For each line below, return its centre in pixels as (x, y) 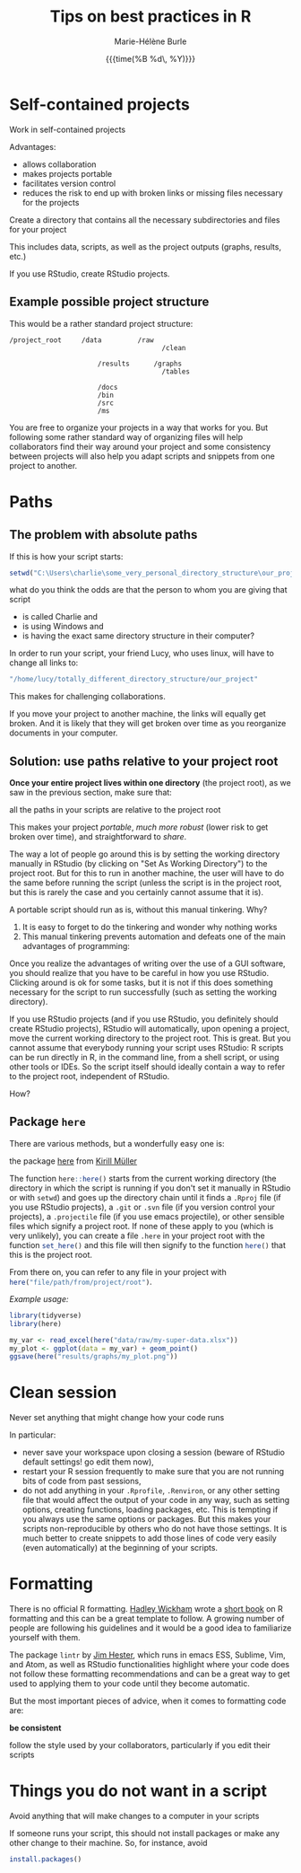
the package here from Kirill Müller (73, 1161)
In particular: (33, 1435)
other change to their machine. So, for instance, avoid (108, 1843)
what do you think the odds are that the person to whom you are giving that (149, 590)
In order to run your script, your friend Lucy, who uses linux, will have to (142, 654)
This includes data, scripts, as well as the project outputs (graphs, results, (146, 246)
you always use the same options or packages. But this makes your (146, 1519)
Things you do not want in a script (138, 1791)
